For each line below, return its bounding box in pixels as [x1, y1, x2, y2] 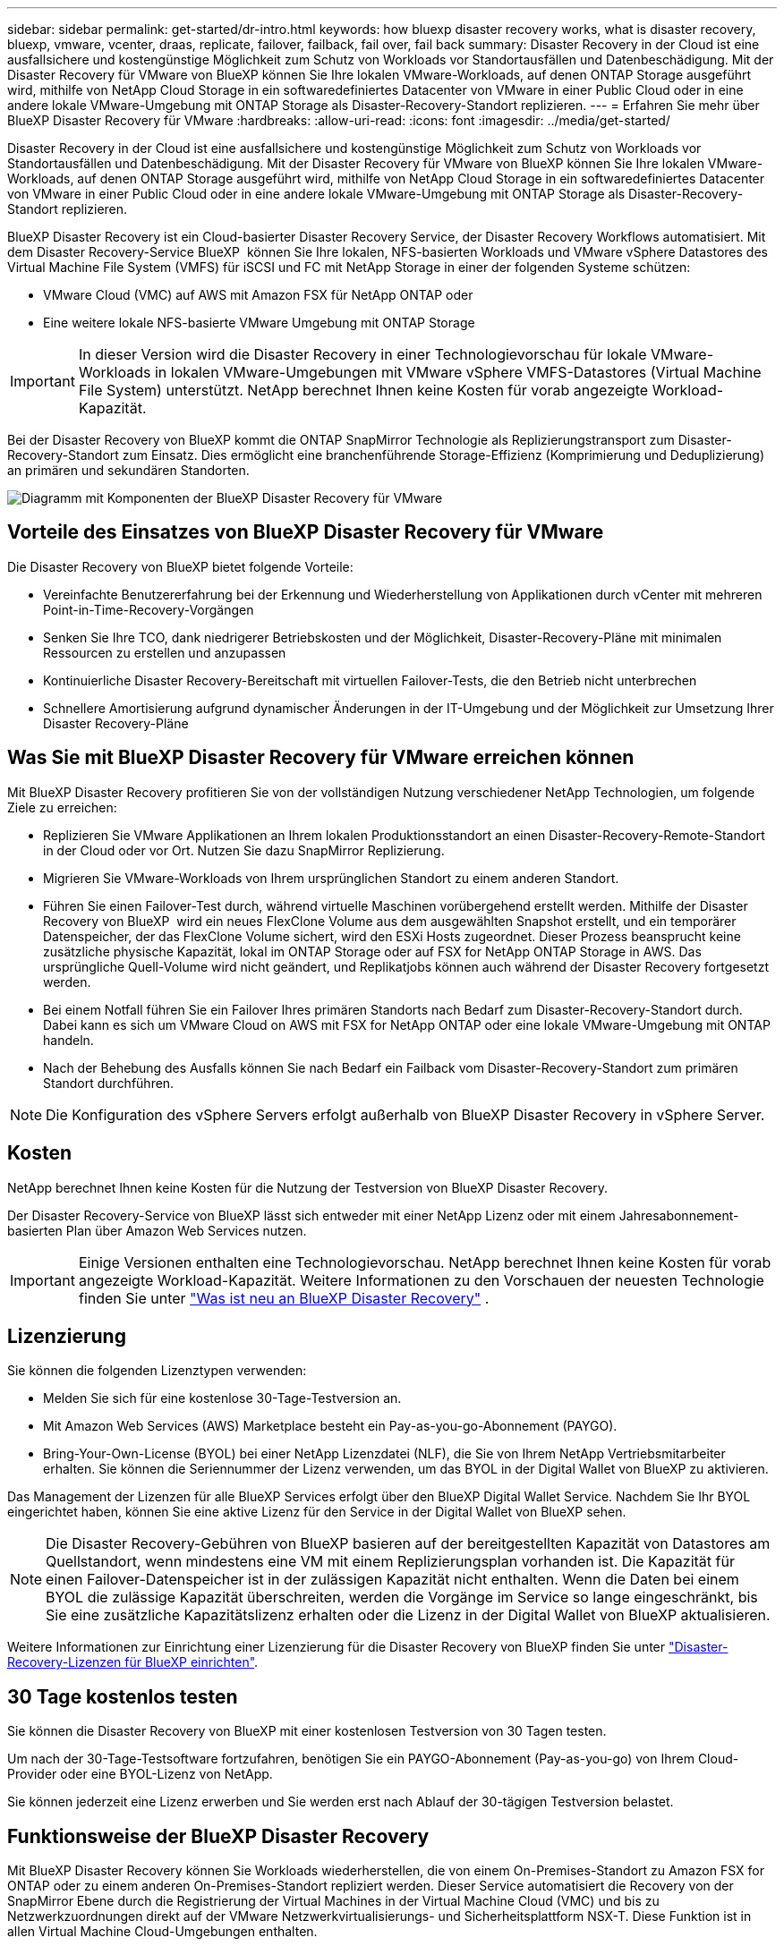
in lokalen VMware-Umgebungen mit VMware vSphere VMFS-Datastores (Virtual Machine [154, 363, 762, 381]
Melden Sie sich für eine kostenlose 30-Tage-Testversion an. [43, 1390, 402, 1406]
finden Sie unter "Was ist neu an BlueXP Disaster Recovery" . [78, 1288, 490, 1307]
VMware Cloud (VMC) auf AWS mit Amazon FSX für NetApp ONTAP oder [43, 287, 473, 302]
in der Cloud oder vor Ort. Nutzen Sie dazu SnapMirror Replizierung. [43, 842, 445, 858]
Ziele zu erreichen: [7, 799, 117, 815]
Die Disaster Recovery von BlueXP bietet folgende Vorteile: [7, 558, 354, 574]
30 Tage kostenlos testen [7, 1685, 238, 1708]
